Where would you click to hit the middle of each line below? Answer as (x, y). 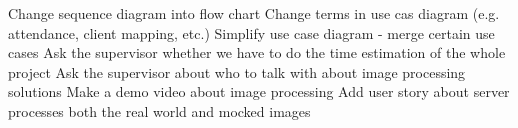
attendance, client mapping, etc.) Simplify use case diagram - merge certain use (251, 32)
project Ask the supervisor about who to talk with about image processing (237, 71)
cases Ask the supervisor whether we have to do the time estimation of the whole (257, 52)
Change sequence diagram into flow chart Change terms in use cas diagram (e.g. (254, 13)
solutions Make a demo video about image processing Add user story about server (259, 91)
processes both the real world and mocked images (159, 110)
